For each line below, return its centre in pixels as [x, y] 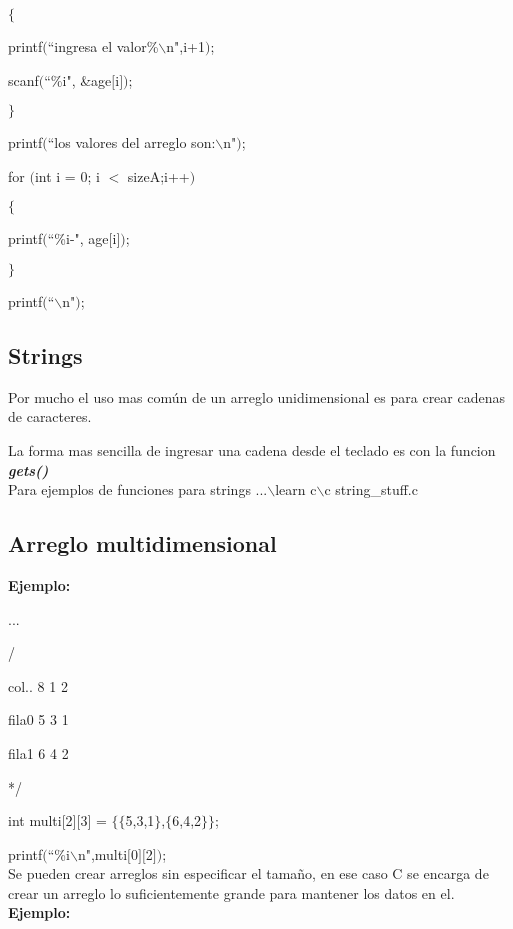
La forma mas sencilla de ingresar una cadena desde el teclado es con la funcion [252, 449]
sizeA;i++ [158, 175]
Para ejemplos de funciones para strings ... [138, 489]
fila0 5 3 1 [38, 719]
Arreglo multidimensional [142, 543]
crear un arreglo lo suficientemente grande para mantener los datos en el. [231, 892]
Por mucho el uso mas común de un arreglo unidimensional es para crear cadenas [256, 396]
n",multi [102, 853]
